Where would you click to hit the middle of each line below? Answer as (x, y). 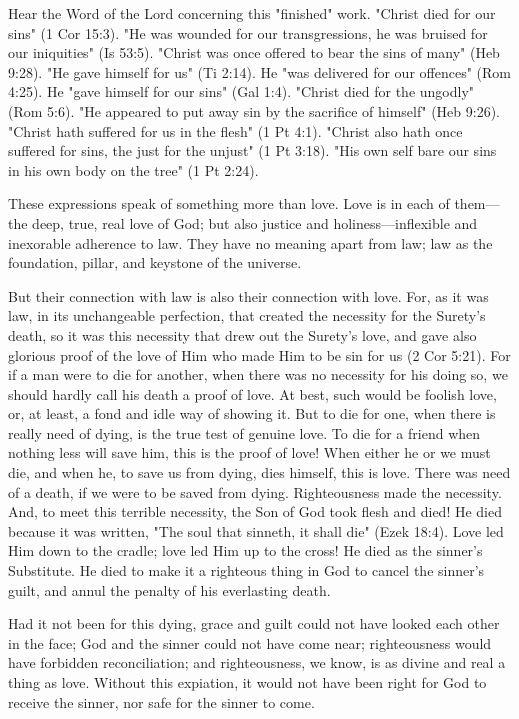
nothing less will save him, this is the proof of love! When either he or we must (249, 452)
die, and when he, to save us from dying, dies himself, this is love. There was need (259, 472)
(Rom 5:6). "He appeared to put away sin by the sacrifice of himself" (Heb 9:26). (254, 110)
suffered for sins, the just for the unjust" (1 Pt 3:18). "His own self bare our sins (252, 150)
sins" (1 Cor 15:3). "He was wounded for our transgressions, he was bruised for (248, 32)
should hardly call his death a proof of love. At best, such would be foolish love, (252, 393)
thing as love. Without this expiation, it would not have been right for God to (247, 682)
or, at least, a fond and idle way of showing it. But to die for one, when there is (252, 413)
